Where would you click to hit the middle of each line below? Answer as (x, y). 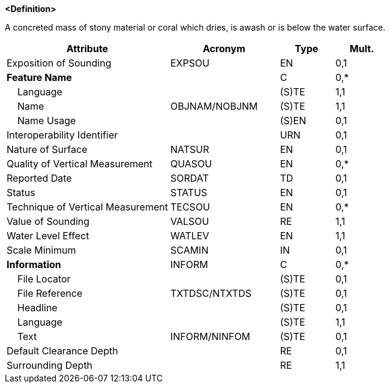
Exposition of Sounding (59, 63)
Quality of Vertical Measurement (80, 164)
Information (34, 264)
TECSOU (190, 207)
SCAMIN (189, 250)
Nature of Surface (47, 149)
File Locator (44, 279)
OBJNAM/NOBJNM (214, 106)
